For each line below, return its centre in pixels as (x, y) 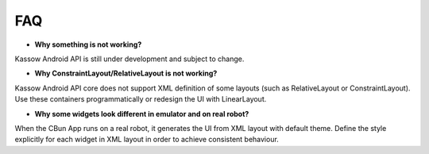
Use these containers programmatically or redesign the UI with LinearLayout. (141, 99)
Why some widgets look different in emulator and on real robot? (142, 114)
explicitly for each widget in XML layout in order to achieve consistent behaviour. (147, 140)
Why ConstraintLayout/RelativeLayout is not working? (126, 73)
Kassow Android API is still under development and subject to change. (129, 59)
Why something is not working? (88, 44)
